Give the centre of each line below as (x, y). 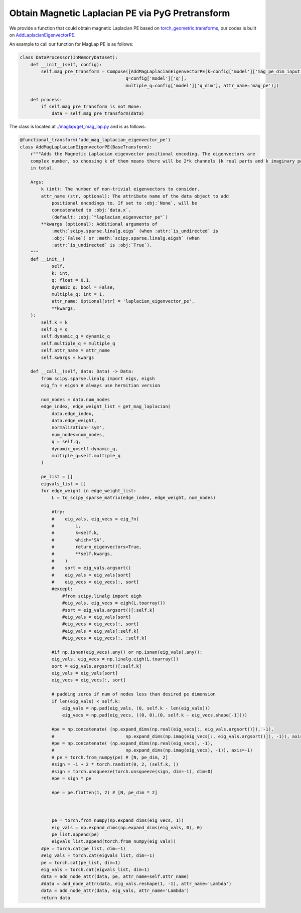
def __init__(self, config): (66, 64)
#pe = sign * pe (71, 778)
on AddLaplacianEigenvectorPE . (42, 35)
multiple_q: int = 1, (78, 294)
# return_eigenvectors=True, (97, 547)
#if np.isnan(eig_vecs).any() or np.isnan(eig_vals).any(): (127, 652)
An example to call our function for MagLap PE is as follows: (71, 44)
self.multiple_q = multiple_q (78, 343)
